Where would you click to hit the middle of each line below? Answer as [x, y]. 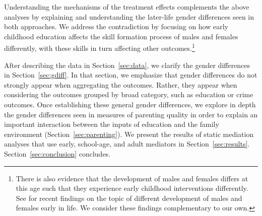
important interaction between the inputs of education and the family [112, 124]
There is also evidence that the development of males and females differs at [132, 178]
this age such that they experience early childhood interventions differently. [132, 188]
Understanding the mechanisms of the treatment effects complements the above [127, 7]
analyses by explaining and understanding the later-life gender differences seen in [129, 16]
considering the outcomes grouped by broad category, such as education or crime [129, 94]
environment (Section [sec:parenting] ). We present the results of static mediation [129, 134]
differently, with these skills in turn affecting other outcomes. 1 [100, 47]
